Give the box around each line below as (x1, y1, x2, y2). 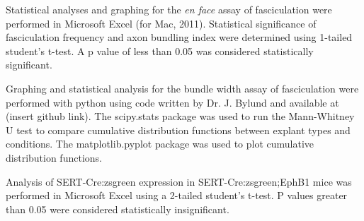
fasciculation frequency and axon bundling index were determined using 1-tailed (6, 30, 353, 44)
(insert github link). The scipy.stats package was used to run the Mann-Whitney (6, 109, 355, 124)
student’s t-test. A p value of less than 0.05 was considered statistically (6, 43, 314, 58)
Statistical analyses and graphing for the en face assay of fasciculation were (6, 2, 332, 16)
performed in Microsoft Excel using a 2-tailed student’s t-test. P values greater (6, 188, 348, 203)
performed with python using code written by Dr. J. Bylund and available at (6, 95, 339, 109)
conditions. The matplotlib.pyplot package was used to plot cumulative (6, 136, 314, 151)
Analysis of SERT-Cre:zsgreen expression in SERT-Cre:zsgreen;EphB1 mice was (6, 174, 352, 189)
